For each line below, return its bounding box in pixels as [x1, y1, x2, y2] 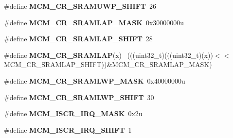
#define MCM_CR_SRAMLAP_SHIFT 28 [4, 34, 153, 44]
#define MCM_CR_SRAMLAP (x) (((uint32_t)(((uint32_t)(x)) [4, 50, 213, 60]
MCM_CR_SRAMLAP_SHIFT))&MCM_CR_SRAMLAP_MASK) [4, 59, 212, 69]
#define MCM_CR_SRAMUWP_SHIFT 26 [4, 1, 157, 11]
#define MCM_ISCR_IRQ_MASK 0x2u [4, 108, 143, 119]
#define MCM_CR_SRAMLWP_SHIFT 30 [4, 92, 154, 102]
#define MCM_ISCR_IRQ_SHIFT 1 [4, 124, 132, 135]
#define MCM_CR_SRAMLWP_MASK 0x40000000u [4, 75, 185, 86]
